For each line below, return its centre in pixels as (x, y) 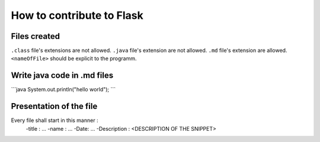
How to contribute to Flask (77, 15)
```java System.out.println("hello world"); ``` (63, 90)
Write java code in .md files (62, 76)
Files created (36, 36)
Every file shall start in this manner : (55, 120)
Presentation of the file (54, 106)
